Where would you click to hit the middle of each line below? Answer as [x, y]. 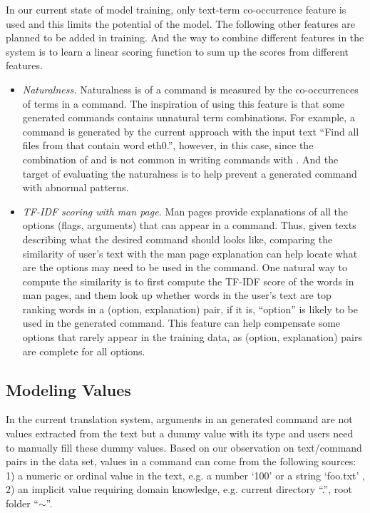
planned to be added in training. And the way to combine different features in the [185, 37]
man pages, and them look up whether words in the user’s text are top [177, 295]
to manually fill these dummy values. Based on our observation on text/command [184, 447]
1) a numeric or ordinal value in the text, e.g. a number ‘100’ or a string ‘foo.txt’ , [185, 475]
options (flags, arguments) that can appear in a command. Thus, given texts [189, 225]
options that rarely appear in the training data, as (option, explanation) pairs [192, 337]
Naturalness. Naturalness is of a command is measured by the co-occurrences [190, 89]
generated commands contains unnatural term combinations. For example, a [189, 117]
